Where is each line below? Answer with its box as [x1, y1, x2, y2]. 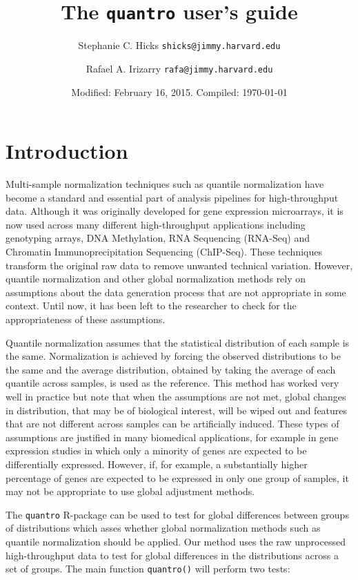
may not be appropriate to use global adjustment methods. [6, 484, 255, 499]
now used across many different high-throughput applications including [6, 217, 306, 231]
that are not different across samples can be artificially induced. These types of [6, 416, 339, 431]
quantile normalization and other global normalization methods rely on [6, 271, 306, 286]
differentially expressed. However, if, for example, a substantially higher [6, 456, 308, 471]
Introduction [6, 137, 128, 165]
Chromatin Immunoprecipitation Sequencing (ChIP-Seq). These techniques [6, 244, 322, 259]
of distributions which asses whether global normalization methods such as [6, 521, 321, 535]
